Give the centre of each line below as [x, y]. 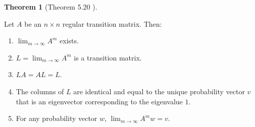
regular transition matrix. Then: [112, 23]
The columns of [40, 91]
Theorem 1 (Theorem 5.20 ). [51, 7]
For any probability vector [57, 118]
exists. [69, 41]
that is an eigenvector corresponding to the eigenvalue [99, 101]
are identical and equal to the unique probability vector [159, 91]
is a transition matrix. [108, 57]
